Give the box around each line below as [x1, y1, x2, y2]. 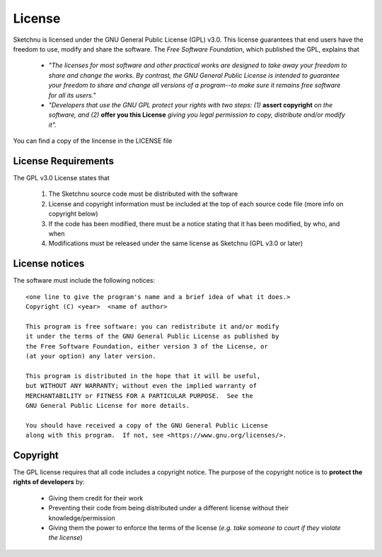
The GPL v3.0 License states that [13, 173, 110, 182]
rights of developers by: [13, 478, 85, 486]
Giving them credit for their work [48, 493, 144, 502]
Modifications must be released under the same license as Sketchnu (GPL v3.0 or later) [48, 239, 303, 247]
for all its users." [48, 90, 96, 99]
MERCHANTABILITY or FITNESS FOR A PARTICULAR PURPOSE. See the [25, 392, 254, 399]
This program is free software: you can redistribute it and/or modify [25, 322, 279, 330]
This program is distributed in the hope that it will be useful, [25, 372, 261, 380]
